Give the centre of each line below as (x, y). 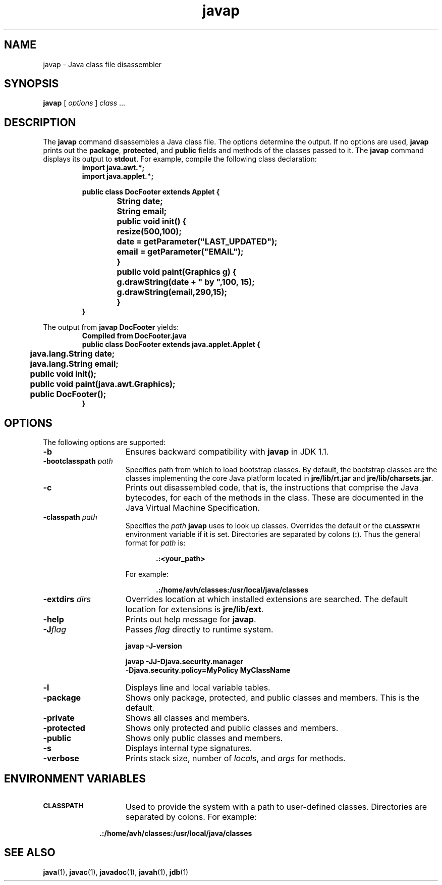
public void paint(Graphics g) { (177, 272)
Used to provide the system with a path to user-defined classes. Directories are (276, 806)
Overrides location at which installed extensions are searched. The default (266, 599)
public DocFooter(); (68, 394)
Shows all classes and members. (187, 718)
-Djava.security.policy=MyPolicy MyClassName (208, 670)
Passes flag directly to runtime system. (199, 630)
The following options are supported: (104, 442)
